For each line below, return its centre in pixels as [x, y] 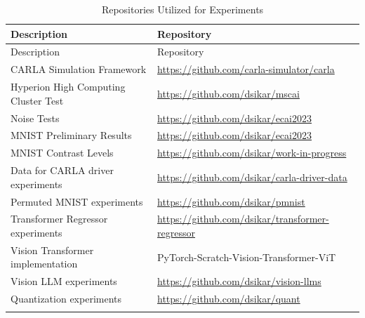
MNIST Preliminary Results [71, 135]
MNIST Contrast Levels [62, 153]
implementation [44, 264]
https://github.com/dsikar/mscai [228, 93]
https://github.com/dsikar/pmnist [231, 201]
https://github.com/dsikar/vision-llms [239, 281]
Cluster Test [37, 100]
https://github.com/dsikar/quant [229, 299]
